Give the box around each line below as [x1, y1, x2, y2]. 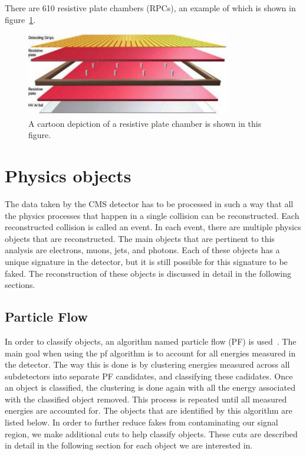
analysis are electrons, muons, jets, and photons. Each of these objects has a [5, 244, 280, 256]
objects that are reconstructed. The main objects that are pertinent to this [5, 232, 275, 244]
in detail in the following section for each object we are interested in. [5, 439, 253, 451]
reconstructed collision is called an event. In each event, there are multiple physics [5, 221, 301, 233]
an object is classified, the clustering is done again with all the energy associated [5, 381, 295, 394]
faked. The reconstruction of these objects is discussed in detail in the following [5, 267, 291, 279]
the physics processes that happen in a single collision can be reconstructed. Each [5, 209, 300, 221]
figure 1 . [5, 13, 36, 25]
